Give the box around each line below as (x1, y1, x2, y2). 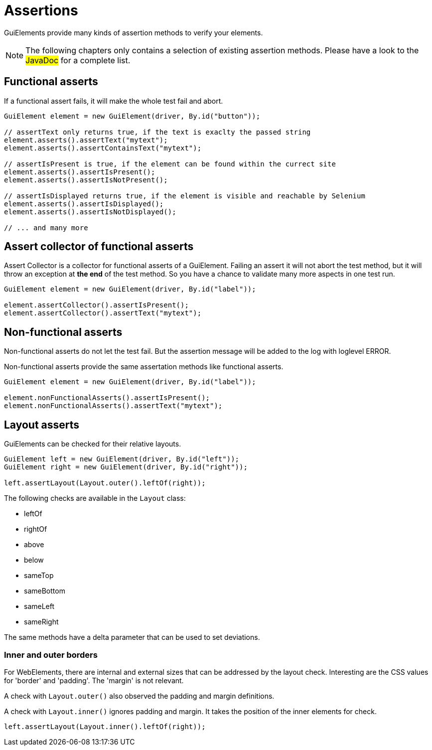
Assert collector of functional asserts (4, 240, 194, 253)
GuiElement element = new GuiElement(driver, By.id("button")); (4, 112, 261, 120)
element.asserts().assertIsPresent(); (4, 167, 155, 176)
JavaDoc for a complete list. (25, 55, 131, 65)
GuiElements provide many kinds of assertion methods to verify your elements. (4, 28, 263, 37)
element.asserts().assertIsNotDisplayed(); (4, 207, 176, 216)
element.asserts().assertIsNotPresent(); (4, 175, 168, 184)
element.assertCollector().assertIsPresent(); (4, 301, 189, 309)
